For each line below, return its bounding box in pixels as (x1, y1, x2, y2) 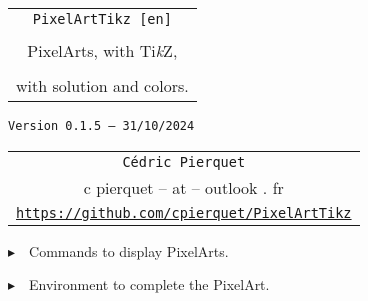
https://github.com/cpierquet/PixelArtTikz (16, 204, 352, 221)
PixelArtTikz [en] (32, 11, 172, 27)
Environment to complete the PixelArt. (29, 274, 270, 295)
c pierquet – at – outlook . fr (83, 175, 284, 199)
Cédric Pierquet (122, 153, 246, 170)
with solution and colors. (16, 74, 189, 97)
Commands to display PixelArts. (29, 240, 229, 261)
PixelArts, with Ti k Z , (27, 39, 178, 62)
